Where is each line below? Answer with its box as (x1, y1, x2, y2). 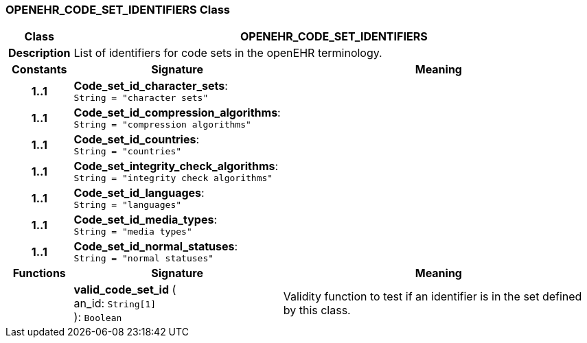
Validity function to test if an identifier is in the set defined (283, 289, 582, 304)
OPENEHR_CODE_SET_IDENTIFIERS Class (5, 3, 231, 16)
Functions (12, 266, 66, 281)
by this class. (283, 303, 351, 318)
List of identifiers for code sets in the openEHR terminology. (73, 46, 382, 60)
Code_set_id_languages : (73, 186, 205, 200)
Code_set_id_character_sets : (73, 79, 228, 93)
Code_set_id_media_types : (73, 213, 218, 227)
